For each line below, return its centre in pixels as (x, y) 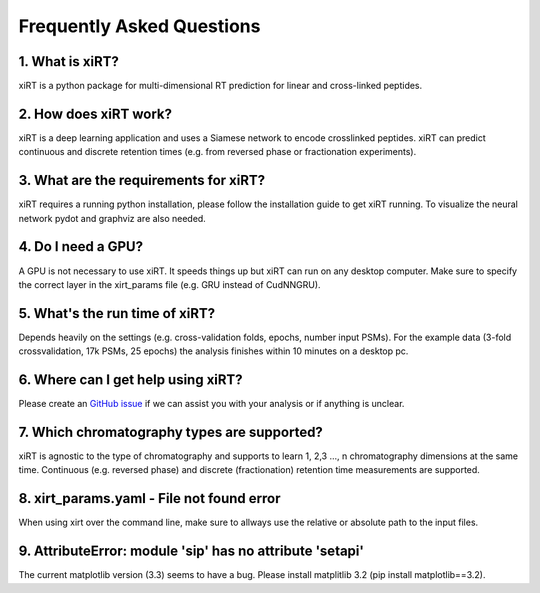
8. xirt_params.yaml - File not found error (149, 498)
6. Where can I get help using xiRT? (131, 380)
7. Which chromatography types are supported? (171, 431)
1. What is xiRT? (68, 61)
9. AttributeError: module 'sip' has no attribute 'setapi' (191, 551)
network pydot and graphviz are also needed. (112, 218)
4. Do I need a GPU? (81, 246)
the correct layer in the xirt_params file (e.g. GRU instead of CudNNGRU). (169, 284)
